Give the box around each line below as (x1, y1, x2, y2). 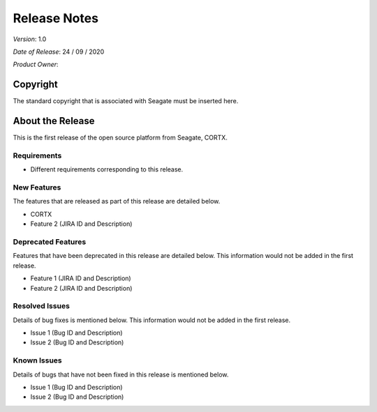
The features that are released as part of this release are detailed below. (13, 197, 221, 206)
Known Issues (13, 356, 62, 365)
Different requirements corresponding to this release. (30, 165, 184, 174)
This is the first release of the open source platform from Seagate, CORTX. (13, 133, 228, 142)
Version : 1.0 (13, 35, 47, 43)
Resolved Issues (13, 301, 70, 311)
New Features (13, 183, 61, 192)
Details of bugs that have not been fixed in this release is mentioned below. (13, 370, 229, 379)
